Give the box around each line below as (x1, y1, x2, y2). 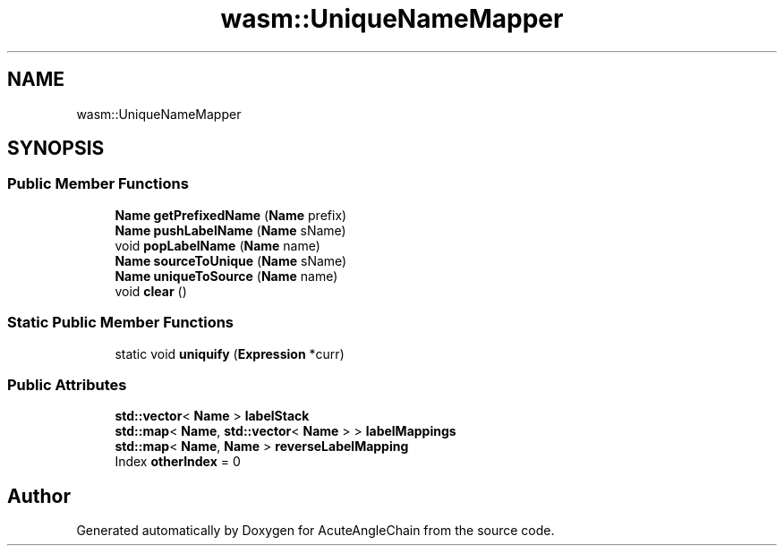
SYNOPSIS (7, 137, 105, 160)
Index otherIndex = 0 (115, 454, 241, 470)
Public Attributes (7, 375, 127, 394)
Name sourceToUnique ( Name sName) (115, 252, 347, 268)
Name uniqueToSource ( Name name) (115, 268, 338, 284)
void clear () (115, 283, 187, 299)
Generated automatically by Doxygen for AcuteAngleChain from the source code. (76, 523, 555, 539)
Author (7, 484, 71, 507)
